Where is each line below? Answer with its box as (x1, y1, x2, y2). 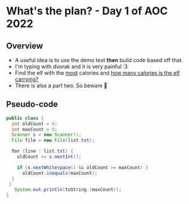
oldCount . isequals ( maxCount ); (22, 170, 97, 176)
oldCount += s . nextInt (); (17, 154, 82, 160)
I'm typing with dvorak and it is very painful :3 (14, 63, 128, 70)
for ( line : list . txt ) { (11, 148, 74, 154)
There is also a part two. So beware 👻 (14, 82, 108, 89)
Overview (6, 41, 44, 51)
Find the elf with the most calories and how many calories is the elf (14, 69, 181, 76)
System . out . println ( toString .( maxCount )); (14, 187, 121, 193)
